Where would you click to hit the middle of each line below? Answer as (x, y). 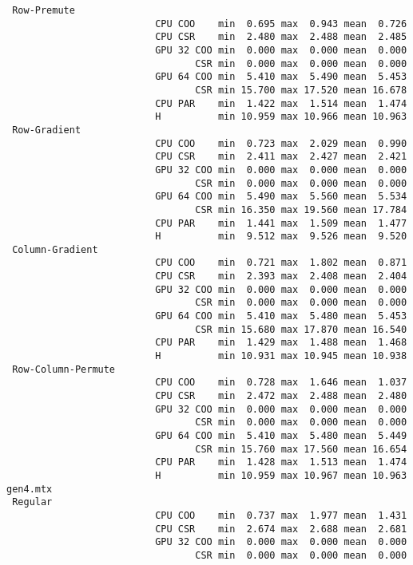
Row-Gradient (47, 130)
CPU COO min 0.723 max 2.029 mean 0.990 (281, 143)
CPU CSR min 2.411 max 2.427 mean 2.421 (281, 157)
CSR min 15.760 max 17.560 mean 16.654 (301, 449)
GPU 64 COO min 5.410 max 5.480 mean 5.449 (281, 436)
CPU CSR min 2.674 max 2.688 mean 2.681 (281, 529)
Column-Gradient (55, 249)
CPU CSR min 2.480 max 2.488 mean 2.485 (281, 37)
